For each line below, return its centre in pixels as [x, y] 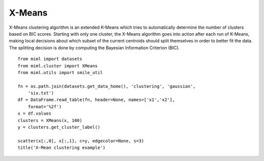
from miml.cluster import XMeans [58, 66]
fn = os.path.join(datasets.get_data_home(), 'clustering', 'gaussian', [107, 86]
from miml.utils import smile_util [60, 72]
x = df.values [34, 114]
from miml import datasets [50, 59]
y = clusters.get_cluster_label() [59, 127]
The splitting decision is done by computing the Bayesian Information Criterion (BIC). [94, 48]
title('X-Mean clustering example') [62, 148]
